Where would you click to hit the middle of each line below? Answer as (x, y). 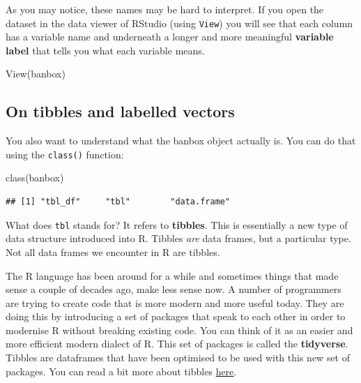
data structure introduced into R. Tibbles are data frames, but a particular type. (178, 238)
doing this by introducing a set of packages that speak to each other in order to (176, 316)
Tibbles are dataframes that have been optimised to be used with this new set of (178, 358)
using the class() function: (65, 154)
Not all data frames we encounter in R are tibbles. (113, 251)
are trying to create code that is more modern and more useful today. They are (175, 302)
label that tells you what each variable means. (105, 50)
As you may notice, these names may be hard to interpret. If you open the (165, 9)
